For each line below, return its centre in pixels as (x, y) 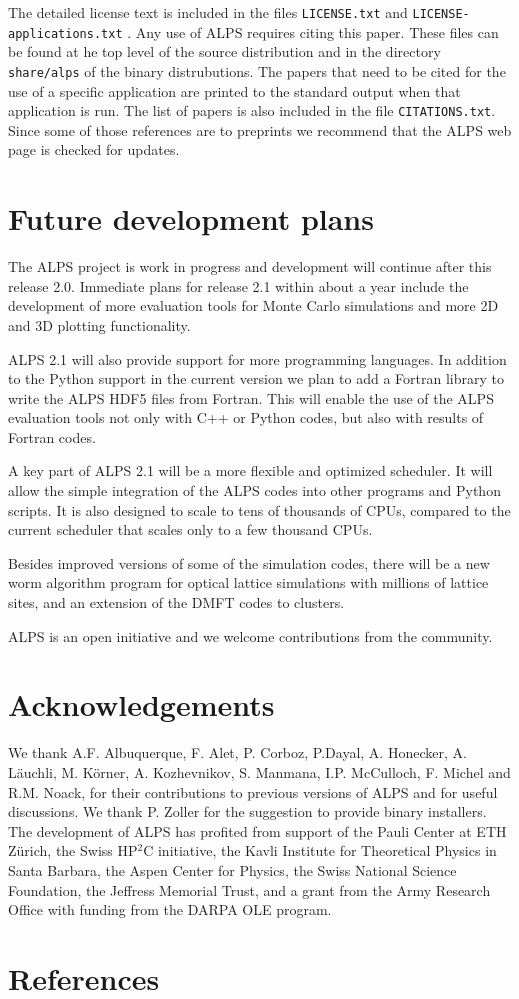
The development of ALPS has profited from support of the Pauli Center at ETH (257, 830)
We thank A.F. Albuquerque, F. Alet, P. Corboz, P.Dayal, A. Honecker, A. (237, 752)
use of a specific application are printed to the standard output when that (234, 90)
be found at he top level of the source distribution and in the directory (224, 51)
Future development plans (191, 218)
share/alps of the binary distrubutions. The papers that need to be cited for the (257, 70)
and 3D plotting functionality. (99, 324)
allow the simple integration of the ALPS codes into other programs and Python (254, 490)
